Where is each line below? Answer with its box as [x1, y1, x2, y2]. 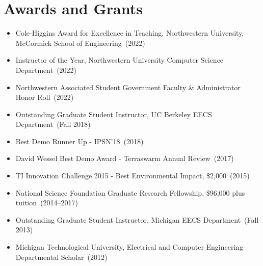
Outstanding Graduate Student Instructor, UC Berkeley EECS [15, 109, 212, 119]
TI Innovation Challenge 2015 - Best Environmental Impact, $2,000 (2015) [15, 170, 250, 181]
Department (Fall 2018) [15, 119, 91, 129]
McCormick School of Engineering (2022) [15, 37, 145, 48]
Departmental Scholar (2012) [15, 251, 108, 262]
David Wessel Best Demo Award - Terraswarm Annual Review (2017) [15, 153, 234, 164]
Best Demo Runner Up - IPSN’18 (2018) [15, 136, 144, 146]
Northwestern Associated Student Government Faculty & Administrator [15, 82, 241, 92]
